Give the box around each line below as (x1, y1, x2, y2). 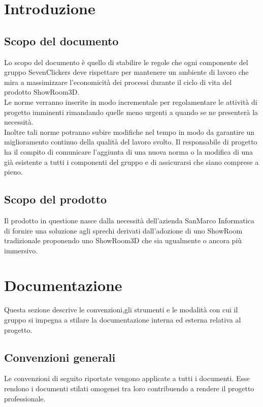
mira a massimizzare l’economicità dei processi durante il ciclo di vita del (4, 76, 232, 87)
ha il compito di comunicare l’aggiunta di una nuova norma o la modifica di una (4, 146, 253, 157)
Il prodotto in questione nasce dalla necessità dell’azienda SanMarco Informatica (4, 215, 254, 225)
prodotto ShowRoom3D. (4, 86, 80, 97)
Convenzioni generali (4, 349, 116, 365)
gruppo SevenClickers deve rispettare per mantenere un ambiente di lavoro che (4, 67, 249, 77)
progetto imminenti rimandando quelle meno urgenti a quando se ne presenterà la (4, 106, 258, 117)
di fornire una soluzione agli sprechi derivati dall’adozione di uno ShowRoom (4, 225, 243, 236)
